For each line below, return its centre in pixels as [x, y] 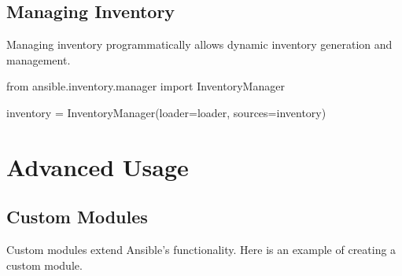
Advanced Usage [98, 166]
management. [39, 59]
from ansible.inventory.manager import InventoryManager [146, 86]
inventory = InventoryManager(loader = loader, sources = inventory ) [166, 112]
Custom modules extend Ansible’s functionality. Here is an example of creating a [201, 250]
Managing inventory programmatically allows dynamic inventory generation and [199, 44]
